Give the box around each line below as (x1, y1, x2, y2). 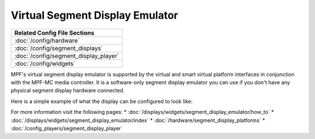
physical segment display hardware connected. (10, 87, 125, 94)
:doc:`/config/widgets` (14, 59, 76, 67)
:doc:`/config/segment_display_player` (14, 51, 120, 60)
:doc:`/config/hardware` (14, 36, 80, 44)
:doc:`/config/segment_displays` (14, 44, 103, 52)
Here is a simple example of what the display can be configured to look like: (10, 98, 192, 105)
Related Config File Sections (14, 29, 94, 37)
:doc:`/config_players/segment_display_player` (10, 124, 123, 131)
